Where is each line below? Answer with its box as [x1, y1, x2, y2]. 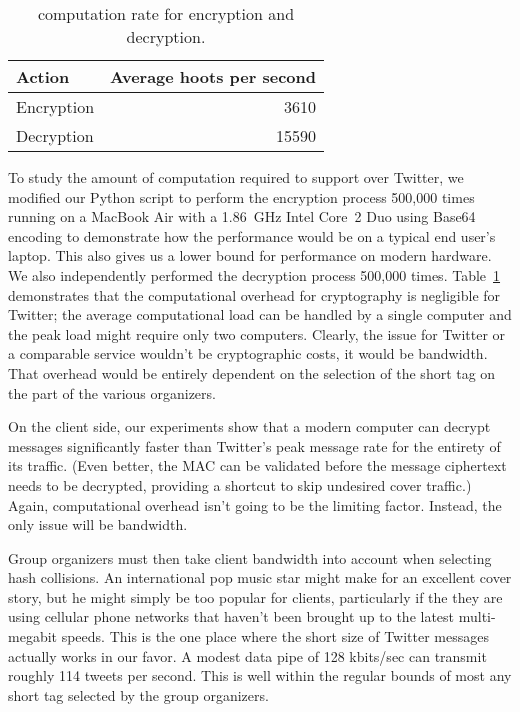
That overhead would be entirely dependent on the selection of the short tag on [8, 362, 496, 383]
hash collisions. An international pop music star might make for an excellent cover [8, 567, 512, 588]
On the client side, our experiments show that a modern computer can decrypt [8, 416, 491, 437]
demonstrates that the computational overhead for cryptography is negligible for [8, 284, 501, 305]
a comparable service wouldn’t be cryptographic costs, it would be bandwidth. [8, 343, 488, 364]
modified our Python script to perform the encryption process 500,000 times [8, 186, 475, 207]
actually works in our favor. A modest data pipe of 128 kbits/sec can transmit [8, 645, 487, 666]
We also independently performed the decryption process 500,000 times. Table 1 [8, 264, 501, 285]
